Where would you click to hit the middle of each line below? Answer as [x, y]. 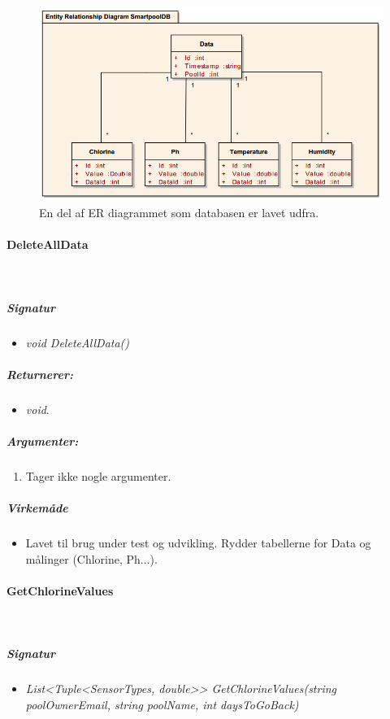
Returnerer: [40, 374]
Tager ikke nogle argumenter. [98, 476]
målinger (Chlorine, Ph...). [91, 558]
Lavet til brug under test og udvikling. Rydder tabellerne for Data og [198, 543]
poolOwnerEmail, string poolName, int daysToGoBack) [162, 704]
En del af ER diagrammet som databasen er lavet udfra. [179, 213]
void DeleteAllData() [78, 342]
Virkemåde [37, 508]
